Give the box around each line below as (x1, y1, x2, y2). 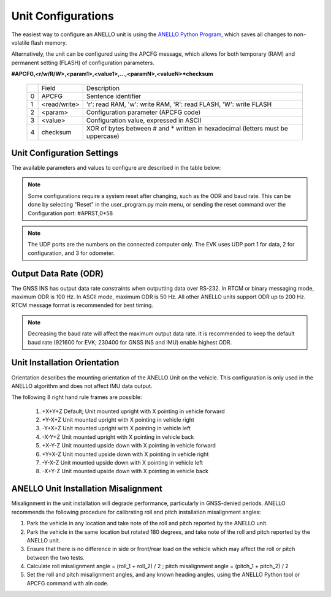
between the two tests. (26, 553, 85, 561)
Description (86, 83, 120, 92)
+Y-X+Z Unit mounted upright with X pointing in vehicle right (42, 416, 194, 424)
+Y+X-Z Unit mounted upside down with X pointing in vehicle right (42, 451, 209, 458)
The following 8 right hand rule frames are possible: (11, 394, 142, 401)
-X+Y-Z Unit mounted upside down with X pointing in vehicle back (42, 468, 208, 475)
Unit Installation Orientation (11, 357, 120, 368)
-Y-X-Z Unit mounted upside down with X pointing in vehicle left (42, 459, 204, 466)
